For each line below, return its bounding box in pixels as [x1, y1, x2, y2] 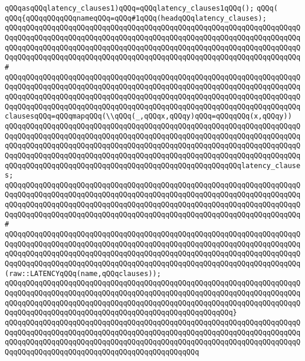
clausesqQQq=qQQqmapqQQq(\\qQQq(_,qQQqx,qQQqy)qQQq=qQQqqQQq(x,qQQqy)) [5, 112, 292, 121]
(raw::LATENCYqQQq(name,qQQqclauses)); [5, 269, 161, 278]
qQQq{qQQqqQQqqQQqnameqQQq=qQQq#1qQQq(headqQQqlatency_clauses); [5, 14, 267, 22]
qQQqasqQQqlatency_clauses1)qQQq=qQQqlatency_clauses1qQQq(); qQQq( [5, 4, 278, 12]
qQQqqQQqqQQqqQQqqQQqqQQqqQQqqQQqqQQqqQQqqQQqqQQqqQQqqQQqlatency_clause [5, 161, 301, 170]
